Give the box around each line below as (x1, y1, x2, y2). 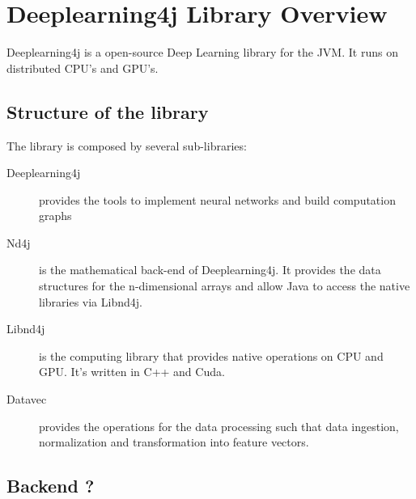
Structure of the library (6, 99, 209, 124)
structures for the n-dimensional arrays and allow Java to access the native (39, 277, 410, 294)
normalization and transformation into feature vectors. (39, 433, 309, 450)
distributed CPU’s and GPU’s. (6, 59, 159, 76)
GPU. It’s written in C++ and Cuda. (39, 363, 225, 380)
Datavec (6, 391, 47, 408)
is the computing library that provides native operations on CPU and (39, 347, 384, 364)
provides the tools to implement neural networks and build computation (39, 191, 396, 208)
